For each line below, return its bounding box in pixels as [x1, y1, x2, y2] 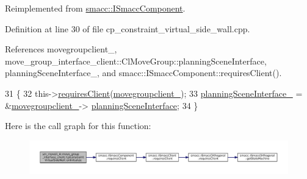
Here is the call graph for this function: [5, 119, 151, 132]
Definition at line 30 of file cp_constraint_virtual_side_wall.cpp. [5, 22, 250, 35]
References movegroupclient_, [5, 43, 117, 55]
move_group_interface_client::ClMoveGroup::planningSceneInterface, [5, 54, 267, 67]
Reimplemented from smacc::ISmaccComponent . [5, 2, 186, 14]
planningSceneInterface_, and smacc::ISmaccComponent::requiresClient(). [5, 66, 282, 79]
